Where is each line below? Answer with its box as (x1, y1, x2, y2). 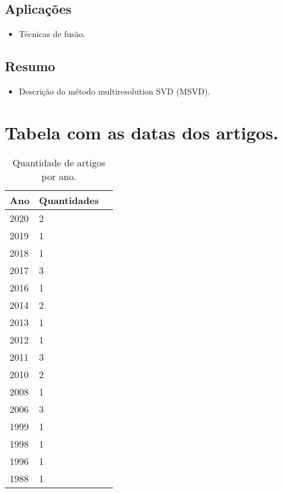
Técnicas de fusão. (19, 28, 85, 40)
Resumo (5, 57, 56, 75)
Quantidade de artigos (13, 155, 106, 169)
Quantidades (39, 193, 99, 207)
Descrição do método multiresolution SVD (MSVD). (19, 85, 210, 97)
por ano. (41, 169, 76, 183)
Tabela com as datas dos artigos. (5, 120, 279, 144)
